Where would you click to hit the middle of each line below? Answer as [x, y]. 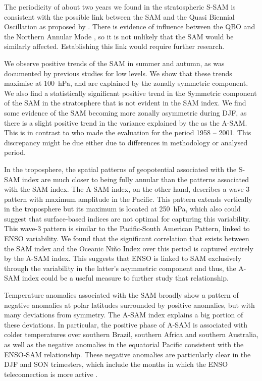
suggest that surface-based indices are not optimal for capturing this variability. [127, 218]
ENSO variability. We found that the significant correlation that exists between [127, 238]
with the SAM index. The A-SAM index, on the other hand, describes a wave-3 [127, 189]
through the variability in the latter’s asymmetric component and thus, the [120, 268]
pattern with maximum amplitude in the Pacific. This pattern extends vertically [128, 199]
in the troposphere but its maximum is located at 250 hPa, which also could [122, 209]
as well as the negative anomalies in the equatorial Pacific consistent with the [124, 344]
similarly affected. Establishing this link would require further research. [114, 46]
